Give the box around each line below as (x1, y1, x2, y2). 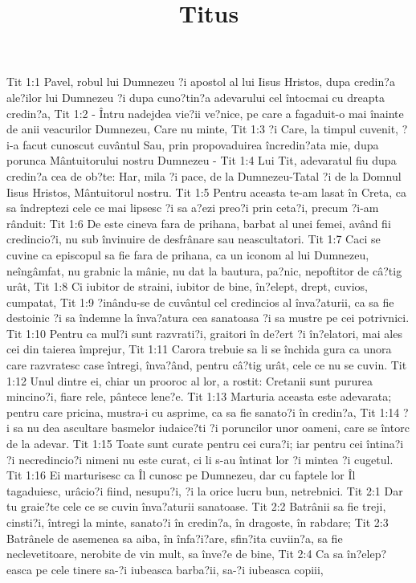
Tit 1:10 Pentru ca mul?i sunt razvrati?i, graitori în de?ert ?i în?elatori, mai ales (6, 324, 402, 341)
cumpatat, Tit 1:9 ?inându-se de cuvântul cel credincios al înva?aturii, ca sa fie (6, 293, 394, 310)
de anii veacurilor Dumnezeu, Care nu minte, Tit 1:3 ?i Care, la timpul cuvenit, (6, 120, 399, 137)
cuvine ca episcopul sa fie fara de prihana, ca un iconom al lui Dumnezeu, (6, 246, 369, 263)
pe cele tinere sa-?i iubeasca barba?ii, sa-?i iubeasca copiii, (35, 561, 324, 577)
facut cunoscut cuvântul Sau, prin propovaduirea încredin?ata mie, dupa (22, 136, 379, 153)
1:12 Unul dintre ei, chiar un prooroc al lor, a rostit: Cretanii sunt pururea (6, 372, 373, 389)
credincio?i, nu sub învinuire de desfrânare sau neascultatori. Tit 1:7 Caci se (6, 230, 381, 247)
